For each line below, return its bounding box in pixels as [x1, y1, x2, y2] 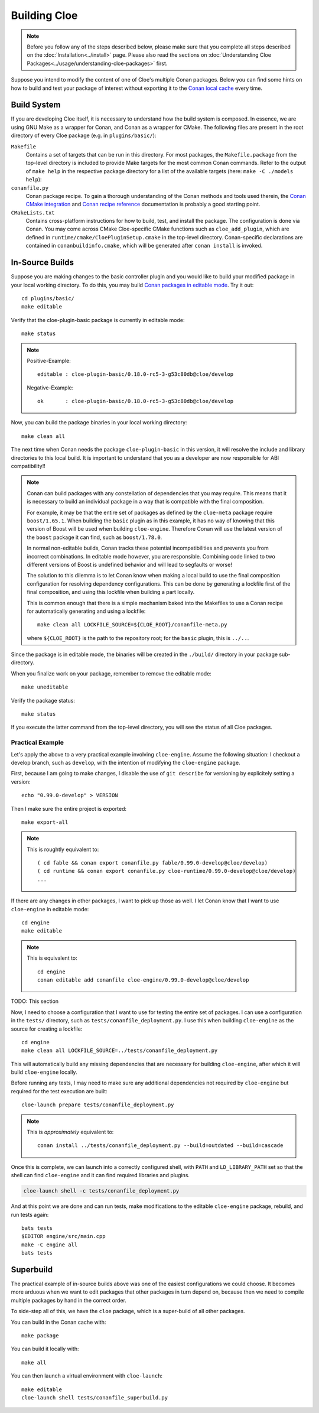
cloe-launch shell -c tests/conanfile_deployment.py [23, 1188, 180, 1194]
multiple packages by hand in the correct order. [11, 1297, 127, 1304]
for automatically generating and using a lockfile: [27, 608, 146, 615]
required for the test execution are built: [11, 1087, 108, 1094]
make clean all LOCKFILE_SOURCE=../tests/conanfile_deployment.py [21, 1047, 218, 1054]
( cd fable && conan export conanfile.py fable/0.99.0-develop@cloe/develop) [37, 860, 268, 866]
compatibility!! [11, 463, 45, 470]
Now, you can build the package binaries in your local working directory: [11, 419, 187, 426]
